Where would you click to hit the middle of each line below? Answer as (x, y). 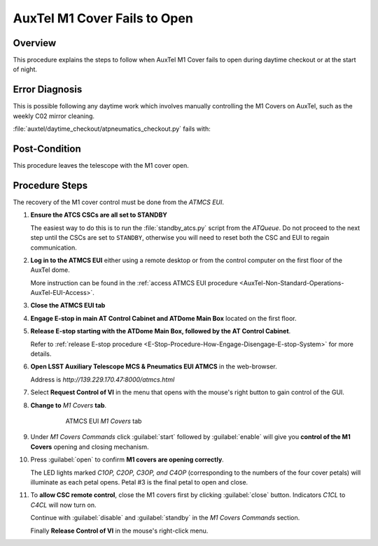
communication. (54, 247)
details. (41, 354)
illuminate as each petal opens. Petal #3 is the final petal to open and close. (139, 482)
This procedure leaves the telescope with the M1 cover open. (101, 166)
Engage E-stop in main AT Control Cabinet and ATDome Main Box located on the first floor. (163, 318)
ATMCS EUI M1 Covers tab (104, 421)
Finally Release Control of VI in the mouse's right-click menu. (119, 531)
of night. (25, 69)
